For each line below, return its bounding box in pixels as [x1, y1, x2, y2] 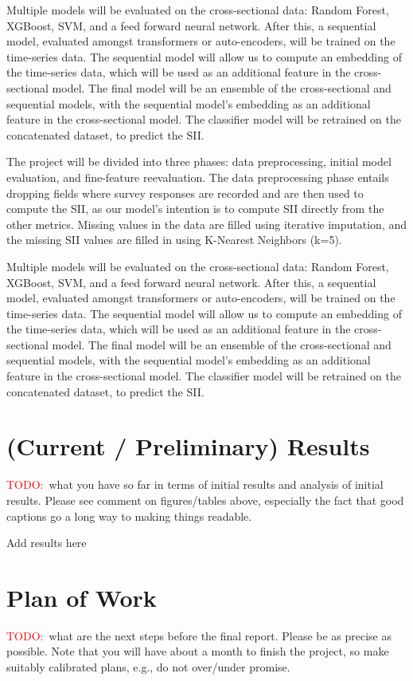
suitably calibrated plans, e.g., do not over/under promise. [6, 659, 290, 675]
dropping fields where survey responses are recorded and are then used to [6, 184, 364, 201]
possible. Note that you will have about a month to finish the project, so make [6, 643, 389, 659]
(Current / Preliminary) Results [6, 430, 370, 463]
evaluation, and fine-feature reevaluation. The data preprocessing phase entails [6, 168, 389, 185]
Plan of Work [6, 581, 157, 613]
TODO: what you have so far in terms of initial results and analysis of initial [6, 476, 384, 493]
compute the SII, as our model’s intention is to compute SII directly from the [6, 200, 384, 217]
